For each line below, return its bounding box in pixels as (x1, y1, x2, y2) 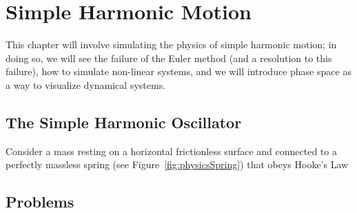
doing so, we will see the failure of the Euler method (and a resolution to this (6, 50, 332, 65)
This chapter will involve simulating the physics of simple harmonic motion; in (6, 37, 337, 52)
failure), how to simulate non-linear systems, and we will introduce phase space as (6, 64, 351, 79)
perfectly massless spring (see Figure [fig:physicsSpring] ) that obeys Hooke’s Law (6, 157, 349, 172)
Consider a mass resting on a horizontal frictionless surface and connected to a (6, 143, 337, 158)
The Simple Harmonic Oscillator (6, 111, 242, 132)
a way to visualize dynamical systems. (6, 77, 166, 92)
